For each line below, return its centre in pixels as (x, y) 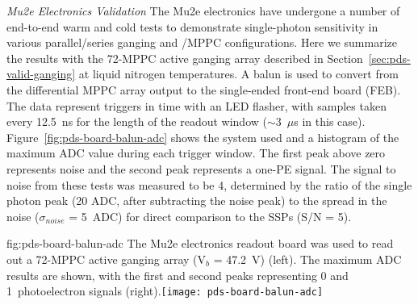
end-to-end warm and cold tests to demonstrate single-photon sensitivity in (192, 26)
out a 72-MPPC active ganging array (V (107, 259)
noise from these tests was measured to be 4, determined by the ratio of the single (209, 184)
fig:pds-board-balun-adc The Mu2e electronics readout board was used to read (200, 243)
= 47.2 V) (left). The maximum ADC (307, 259)
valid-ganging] (41, 74)
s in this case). (330, 121)
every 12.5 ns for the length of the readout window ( (137, 121)
